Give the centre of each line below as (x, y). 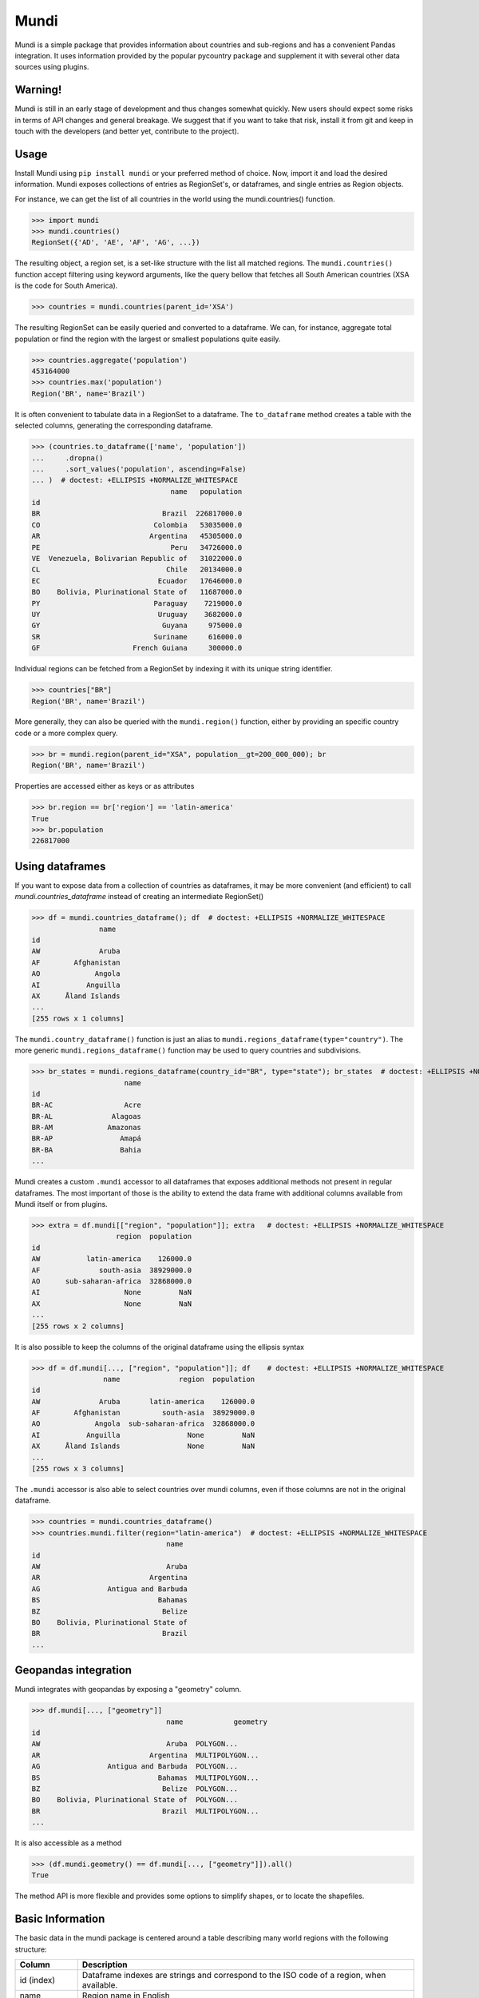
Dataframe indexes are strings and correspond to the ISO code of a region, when (234, 1976)
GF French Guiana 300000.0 (137, 648)
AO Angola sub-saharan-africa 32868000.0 (143, 1424)
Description (105, 1964)
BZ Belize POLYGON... (135, 1789)
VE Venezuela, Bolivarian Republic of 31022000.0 (137, 559)
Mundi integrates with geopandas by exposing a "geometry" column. (128, 1690)
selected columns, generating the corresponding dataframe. (114, 426)
